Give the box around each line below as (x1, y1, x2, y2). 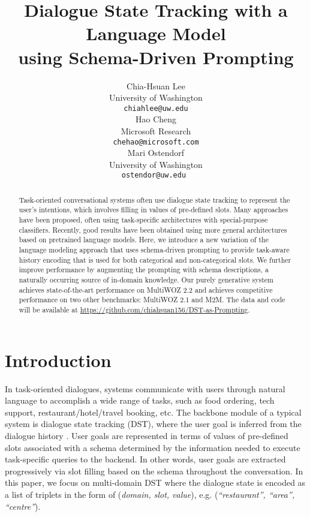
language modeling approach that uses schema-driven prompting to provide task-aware (19, 245, 290, 255)
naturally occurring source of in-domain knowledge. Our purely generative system (19, 275, 274, 285)
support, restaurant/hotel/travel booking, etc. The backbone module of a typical (5, 405, 302, 418)
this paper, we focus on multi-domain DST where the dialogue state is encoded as (5, 476, 306, 489)
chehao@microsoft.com (113, 137, 199, 146)
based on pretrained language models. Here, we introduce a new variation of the (19, 235, 269, 245)
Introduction (5, 347, 112, 372)
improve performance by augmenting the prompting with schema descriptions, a (19, 264, 269, 275)
